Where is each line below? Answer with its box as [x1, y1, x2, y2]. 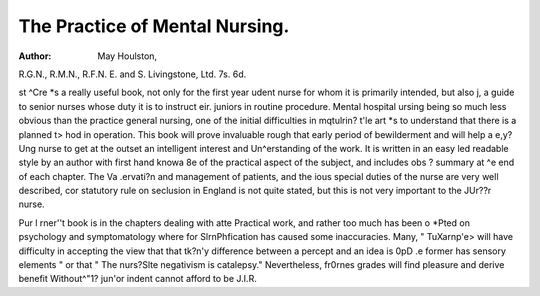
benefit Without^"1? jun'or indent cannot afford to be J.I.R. [18, 273, 257, 285]
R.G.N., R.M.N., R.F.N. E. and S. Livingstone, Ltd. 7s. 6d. [18, 68, 247, 80]
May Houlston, [97, 50, 158, 62]
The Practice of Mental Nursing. [18, 15, 290, 37]
